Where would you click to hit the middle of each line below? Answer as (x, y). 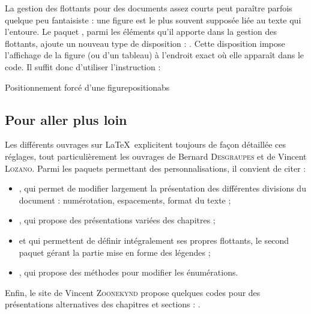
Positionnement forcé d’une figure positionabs (87, 87)
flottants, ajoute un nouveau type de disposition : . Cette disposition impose (145, 43)
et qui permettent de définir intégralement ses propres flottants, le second (154, 240)
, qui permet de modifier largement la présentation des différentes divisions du (162, 188)
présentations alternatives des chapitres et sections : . (103, 304)
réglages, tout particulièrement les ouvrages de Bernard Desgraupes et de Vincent (156, 156)
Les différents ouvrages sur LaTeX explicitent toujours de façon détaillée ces (146, 144)
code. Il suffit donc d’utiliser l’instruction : (83, 66)
